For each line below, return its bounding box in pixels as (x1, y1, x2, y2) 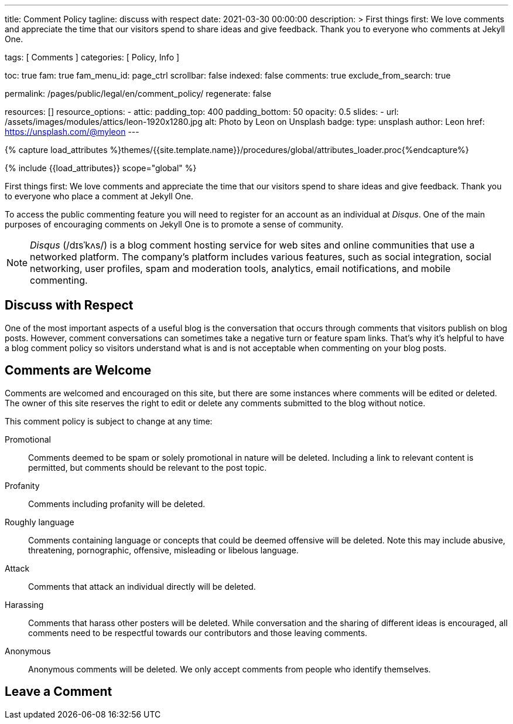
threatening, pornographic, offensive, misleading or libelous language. (28, 545, 299, 555)
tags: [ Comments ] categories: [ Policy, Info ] (5, 52, 180, 62)
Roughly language (5, 516, 74, 527)
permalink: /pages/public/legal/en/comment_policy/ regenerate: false (5, 89, 272, 98)
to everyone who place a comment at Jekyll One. (5, 191, 193, 201)
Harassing (5, 599, 44, 610)
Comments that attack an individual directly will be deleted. (28, 581, 256, 592)
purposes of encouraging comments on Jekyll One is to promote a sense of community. (5, 219, 344, 229)
